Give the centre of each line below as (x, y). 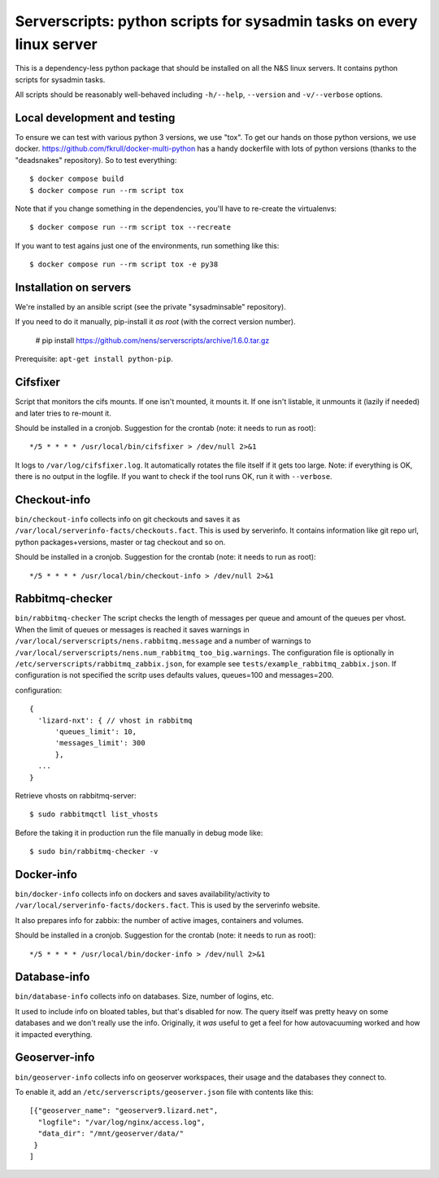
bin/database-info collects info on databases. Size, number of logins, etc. (144, 996)
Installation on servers (73, 287)
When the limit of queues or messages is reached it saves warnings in (132, 629)
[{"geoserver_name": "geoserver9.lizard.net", (124, 1111)
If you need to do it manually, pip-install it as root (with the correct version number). (155, 322)
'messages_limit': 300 (100, 743)
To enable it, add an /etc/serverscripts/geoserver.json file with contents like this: (164, 1092)
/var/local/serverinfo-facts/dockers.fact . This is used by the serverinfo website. (167, 905)
